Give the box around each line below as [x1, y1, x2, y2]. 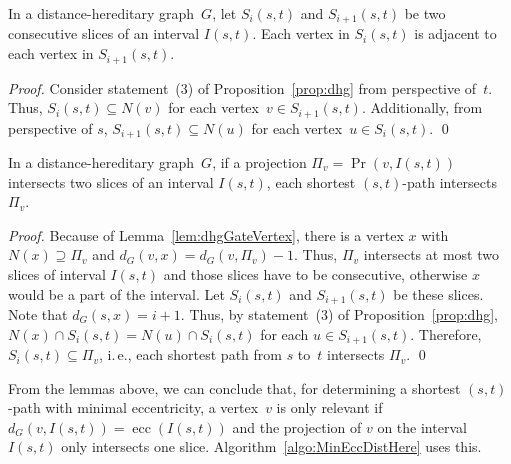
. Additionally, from [361, 97, 483, 118]
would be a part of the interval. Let [8, 283, 225, 304]
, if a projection [212, 152, 307, 172]
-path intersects [402, 171, 498, 192]
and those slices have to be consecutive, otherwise [163, 263, 468, 284]
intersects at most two [363, 244, 499, 265]
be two [404, 3, 446, 23]
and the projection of [232, 416, 362, 437]
